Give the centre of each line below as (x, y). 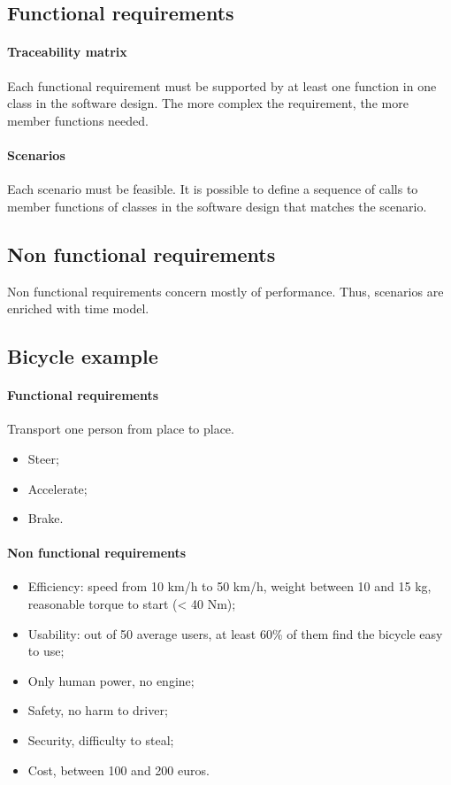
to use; (46, 651)
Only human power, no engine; (111, 680)
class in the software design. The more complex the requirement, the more (208, 103)
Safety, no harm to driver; (98, 710)
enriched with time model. (78, 308)
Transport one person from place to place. (121, 429)
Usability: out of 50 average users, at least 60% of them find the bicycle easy (235, 633)
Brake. (46, 518)
